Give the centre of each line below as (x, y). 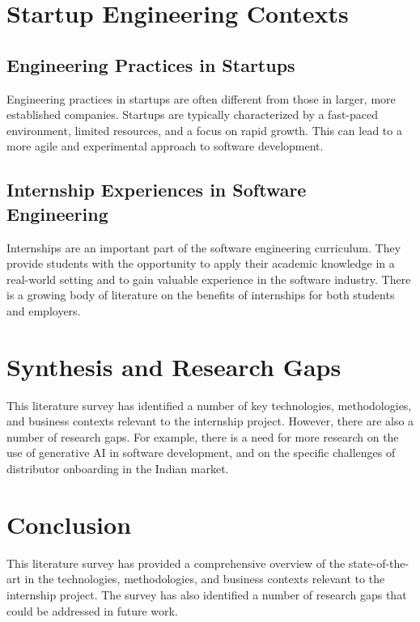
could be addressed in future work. (92, 610)
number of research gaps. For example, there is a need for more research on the (203, 436)
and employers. (44, 310)
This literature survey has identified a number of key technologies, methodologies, (209, 405)
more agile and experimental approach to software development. (165, 146)
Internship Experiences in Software (157, 190)
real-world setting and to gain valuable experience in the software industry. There (209, 279)
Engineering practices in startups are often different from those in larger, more (201, 98)
